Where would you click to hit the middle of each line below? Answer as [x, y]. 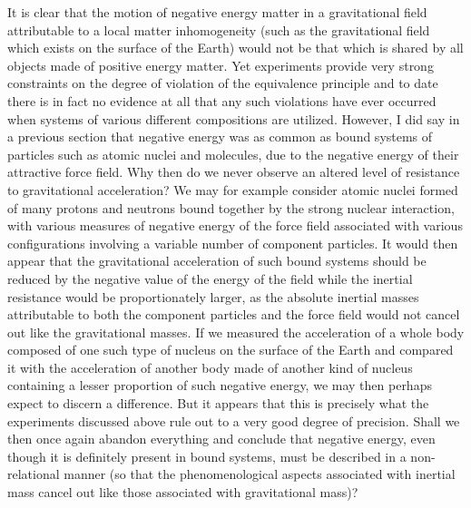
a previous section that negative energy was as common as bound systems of [220, 137]
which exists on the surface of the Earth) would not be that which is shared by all [235, 48]
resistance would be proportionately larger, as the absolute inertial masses [213, 296]
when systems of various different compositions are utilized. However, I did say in [234, 118]
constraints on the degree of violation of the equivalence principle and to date [223, 83]
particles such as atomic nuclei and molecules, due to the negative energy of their [233, 154]
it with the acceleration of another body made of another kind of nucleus [210, 367]
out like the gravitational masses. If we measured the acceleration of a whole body [236, 332]
